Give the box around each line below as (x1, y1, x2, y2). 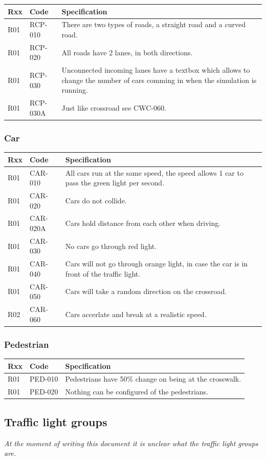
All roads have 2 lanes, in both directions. (61, 47, 193, 57)
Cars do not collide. (65, 195, 127, 205)
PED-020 (30, 386, 58, 397)
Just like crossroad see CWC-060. (61, 102, 166, 113)
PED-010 (30, 373, 58, 384)
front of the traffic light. (65, 268, 141, 279)
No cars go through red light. (65, 240, 157, 251)
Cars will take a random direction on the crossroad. (65, 286, 227, 297)
